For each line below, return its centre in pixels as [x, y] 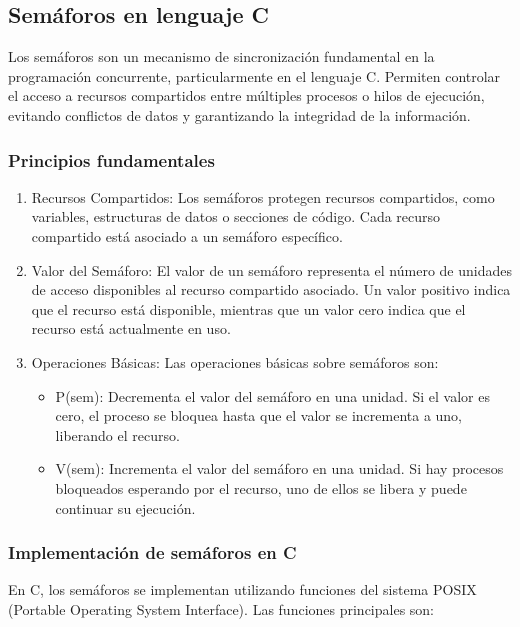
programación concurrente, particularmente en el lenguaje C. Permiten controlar [254, 75]
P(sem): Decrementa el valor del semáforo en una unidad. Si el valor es [272, 395]
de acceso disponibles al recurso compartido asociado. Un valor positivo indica [271, 289]
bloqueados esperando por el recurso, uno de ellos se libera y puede [261, 487]
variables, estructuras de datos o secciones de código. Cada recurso [236, 216]
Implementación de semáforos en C [152, 552]
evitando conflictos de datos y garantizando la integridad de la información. [239, 114]
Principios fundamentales [111, 159]
